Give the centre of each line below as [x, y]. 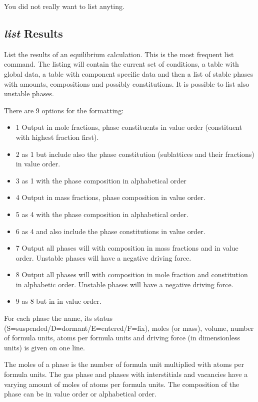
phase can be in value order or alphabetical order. [80, 394]
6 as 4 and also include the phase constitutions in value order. [110, 231]
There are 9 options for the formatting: [64, 110]
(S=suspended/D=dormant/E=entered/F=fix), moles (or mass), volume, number [129, 328]
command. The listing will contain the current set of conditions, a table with [121, 64]
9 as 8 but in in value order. [58, 301]
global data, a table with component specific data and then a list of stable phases [129, 73]
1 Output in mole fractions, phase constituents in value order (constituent [129, 127]
